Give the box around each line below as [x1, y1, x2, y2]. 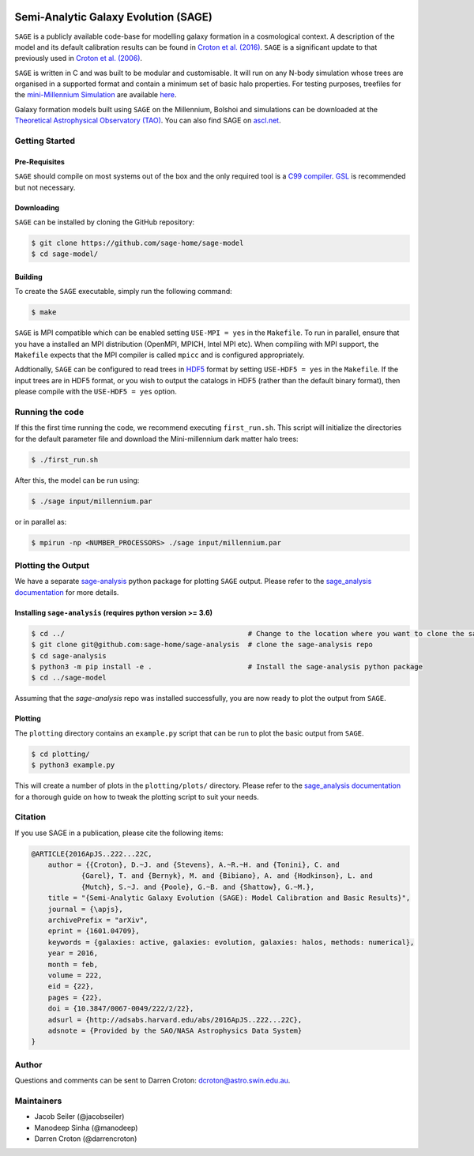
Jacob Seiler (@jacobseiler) [34, 1112, 125, 1121]
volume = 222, [47, 970, 103, 980]
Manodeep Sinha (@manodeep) [34, 1123, 138, 1132]
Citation [14, 811, 47, 823]
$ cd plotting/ [31, 749, 90, 759]
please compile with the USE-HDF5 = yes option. [14, 387, 177, 397]
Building [14, 272, 43, 281]
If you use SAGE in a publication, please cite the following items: [14, 828, 224, 838]
